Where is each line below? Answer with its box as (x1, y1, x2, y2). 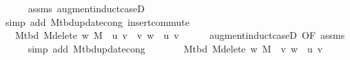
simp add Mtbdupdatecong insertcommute (5, 14, 190, 29)
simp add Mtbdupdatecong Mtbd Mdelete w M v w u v (28, 41, 323, 55)
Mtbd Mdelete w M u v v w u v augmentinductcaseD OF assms (14, 28, 345, 42)
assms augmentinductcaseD (28, 1, 145, 15)
